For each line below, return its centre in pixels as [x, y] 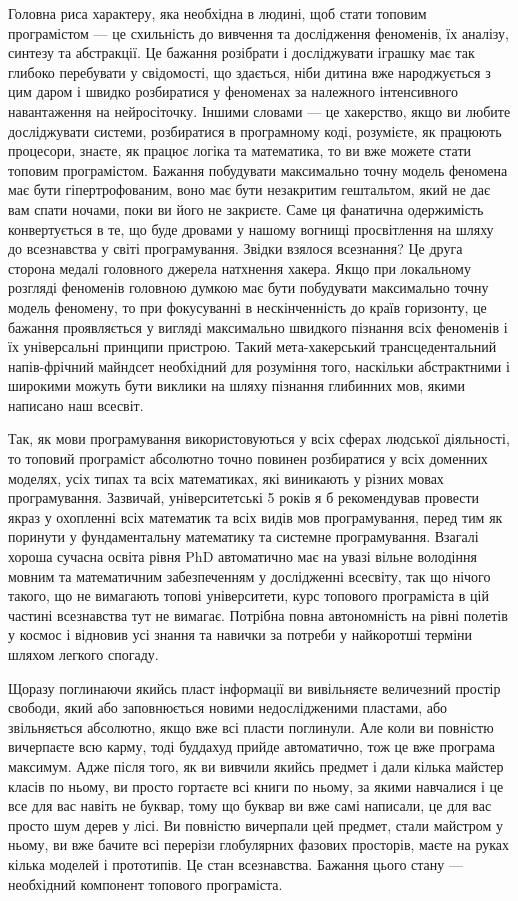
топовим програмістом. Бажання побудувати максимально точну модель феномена [258, 169]
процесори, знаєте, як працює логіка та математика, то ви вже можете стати [240, 150]
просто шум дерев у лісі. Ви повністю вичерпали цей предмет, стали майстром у [256, 824]
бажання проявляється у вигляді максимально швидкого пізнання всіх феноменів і [258, 326]
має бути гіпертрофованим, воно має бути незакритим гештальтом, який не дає [249, 189]
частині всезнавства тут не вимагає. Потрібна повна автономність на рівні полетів [258, 614]
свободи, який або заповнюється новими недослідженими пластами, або [228, 707]
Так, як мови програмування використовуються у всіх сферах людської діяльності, [259, 438]
